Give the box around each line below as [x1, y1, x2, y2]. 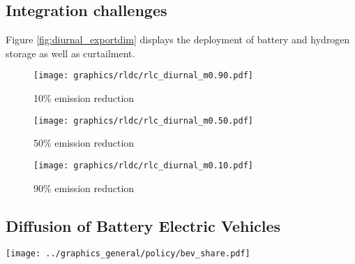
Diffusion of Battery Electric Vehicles [6, 214, 281, 236]
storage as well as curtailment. [6, 45, 135, 60]
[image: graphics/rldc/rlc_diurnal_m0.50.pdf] [33, 115, 253, 126]
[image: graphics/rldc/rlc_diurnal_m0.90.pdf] [33, 71, 253, 81]
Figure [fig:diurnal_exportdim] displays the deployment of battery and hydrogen [6, 32, 350, 47]
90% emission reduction [33, 180, 135, 195]
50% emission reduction [33, 135, 135, 150]
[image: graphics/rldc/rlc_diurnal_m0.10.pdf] [33, 160, 253, 170]
